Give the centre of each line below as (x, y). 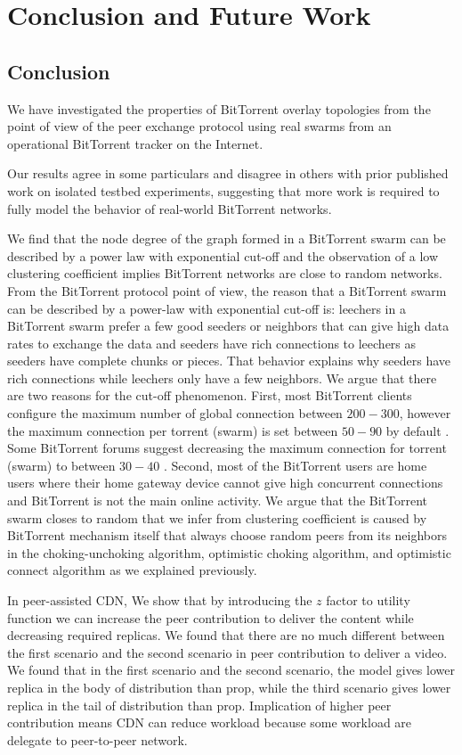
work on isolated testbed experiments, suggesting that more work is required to (223, 190)
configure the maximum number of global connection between (175, 413)
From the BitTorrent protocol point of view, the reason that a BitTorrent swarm (227, 290)
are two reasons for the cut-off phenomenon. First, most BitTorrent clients (210, 395)
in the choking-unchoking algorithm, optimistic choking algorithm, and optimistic (229, 552)
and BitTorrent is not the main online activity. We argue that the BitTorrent (218, 501)
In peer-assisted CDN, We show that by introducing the (160, 600)
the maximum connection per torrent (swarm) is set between (173, 430)
